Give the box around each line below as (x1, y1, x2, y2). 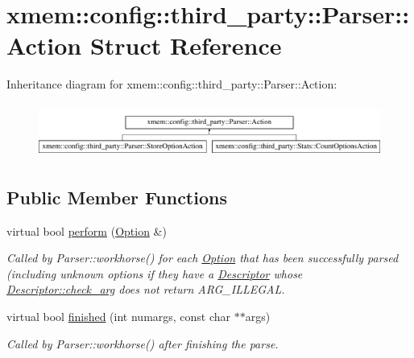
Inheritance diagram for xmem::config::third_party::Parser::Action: (6, 76, 337, 93)
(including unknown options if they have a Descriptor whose (6, 265, 303, 282)
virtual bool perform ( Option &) (6, 222, 167, 239)
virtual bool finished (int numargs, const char (6, 307, 231, 324)
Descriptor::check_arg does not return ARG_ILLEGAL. (6, 281, 285, 298)
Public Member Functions (6, 184, 227, 209)
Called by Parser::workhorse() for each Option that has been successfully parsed (6, 249, 399, 266)
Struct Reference (89, 29, 282, 62)
